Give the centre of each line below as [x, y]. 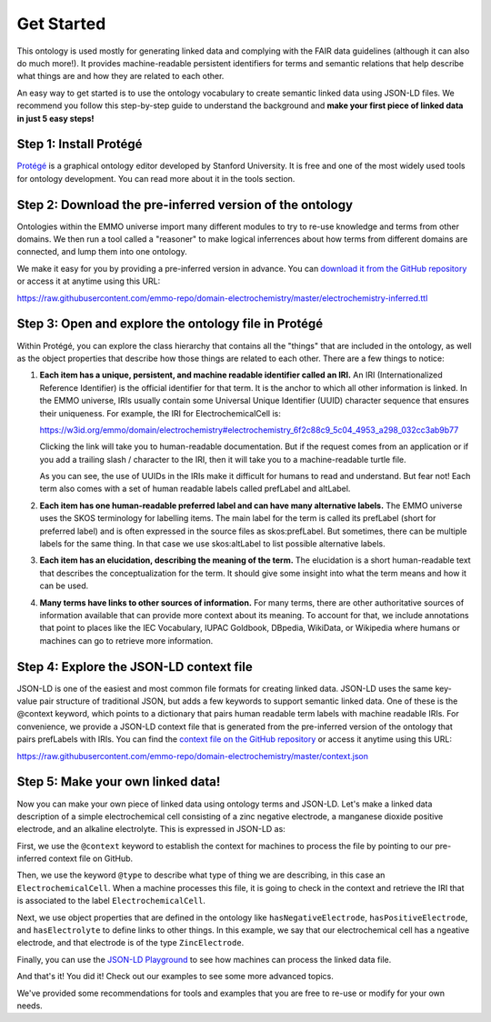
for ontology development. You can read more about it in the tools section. [156, 178]
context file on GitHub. [91, 858]
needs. [30, 1006]
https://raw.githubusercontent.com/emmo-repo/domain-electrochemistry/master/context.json [192, 756]
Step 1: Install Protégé [80, 144]
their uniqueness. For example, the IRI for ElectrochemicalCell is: [160, 413]
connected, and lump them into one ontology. [102, 252]
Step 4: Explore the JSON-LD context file [135, 667]
